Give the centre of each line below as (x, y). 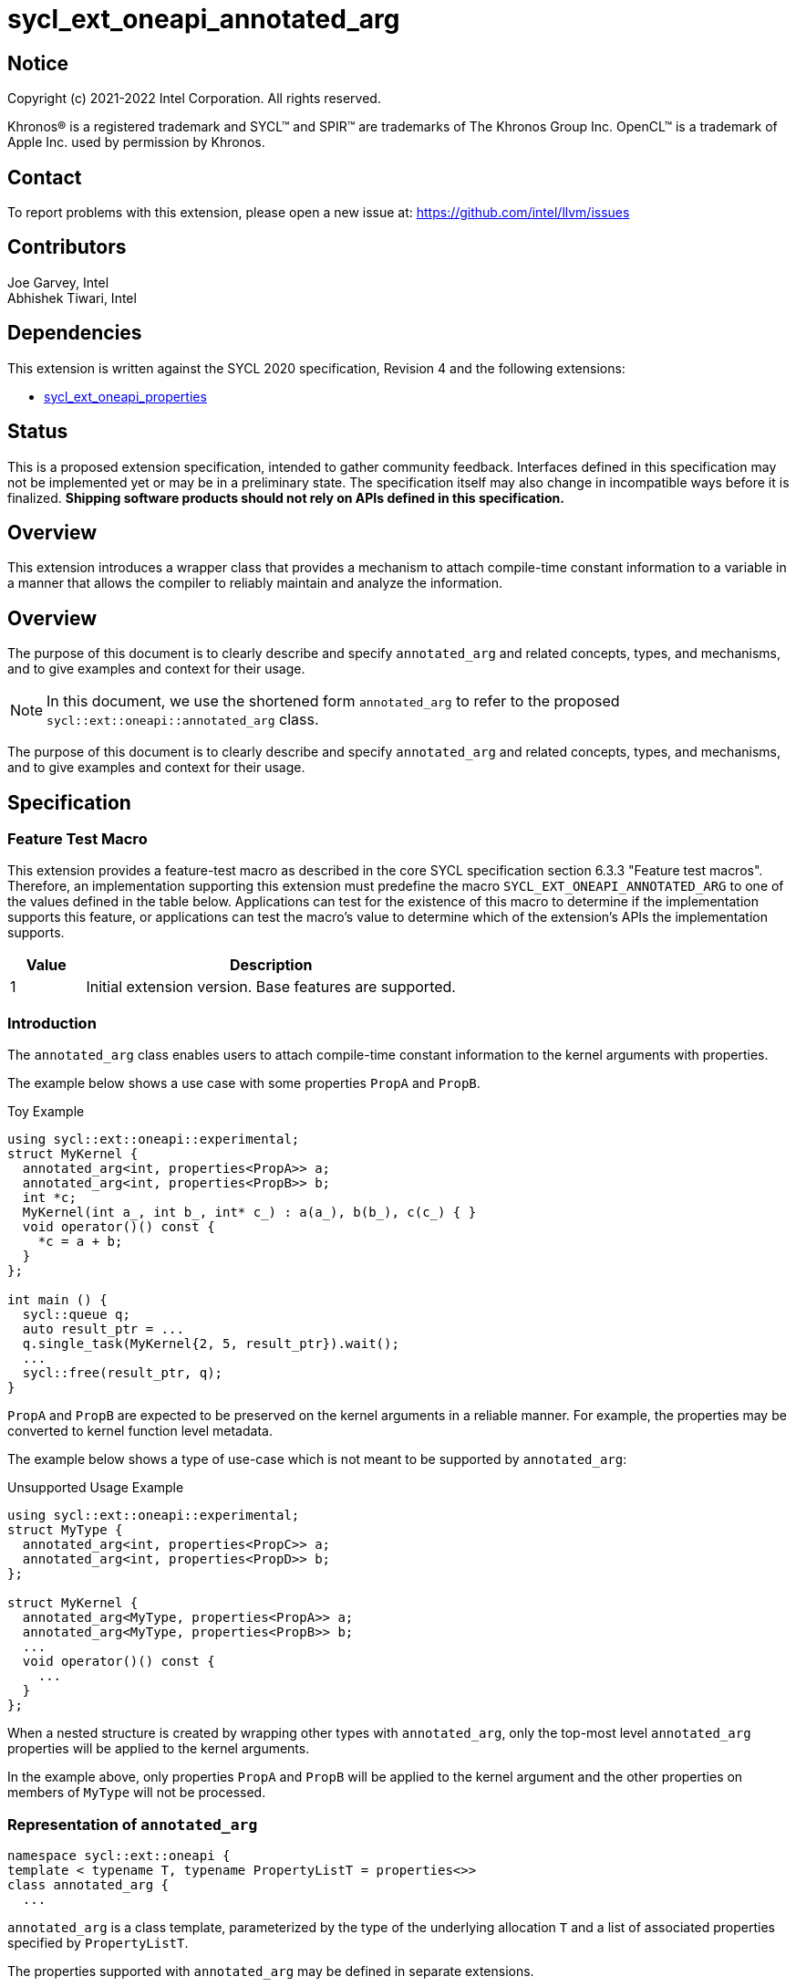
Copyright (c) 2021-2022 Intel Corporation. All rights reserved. (194, 99)
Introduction (52, 1023)
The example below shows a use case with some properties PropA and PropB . (244, 1083)
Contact (45, 177)
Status (38, 432)
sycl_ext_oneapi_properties (125, 396)
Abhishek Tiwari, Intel (72, 298)
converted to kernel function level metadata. (140, 1431)
